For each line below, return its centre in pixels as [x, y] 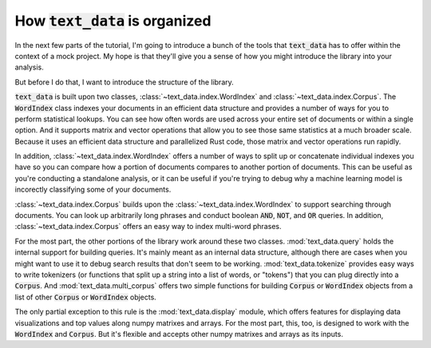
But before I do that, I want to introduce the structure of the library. [125, 82]
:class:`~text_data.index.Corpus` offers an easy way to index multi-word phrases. [148, 227]
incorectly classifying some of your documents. [93, 190]
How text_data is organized [113, 21]
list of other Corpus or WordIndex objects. [86, 297]
